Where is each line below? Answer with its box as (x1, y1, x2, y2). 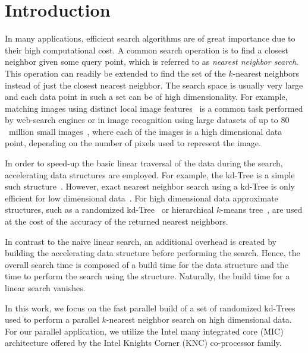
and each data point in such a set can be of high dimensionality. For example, (5, 90, 288, 103)
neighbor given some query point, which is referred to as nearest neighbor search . (5, 55, 298, 68)
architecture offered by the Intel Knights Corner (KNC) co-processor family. (5, 336, 282, 349)
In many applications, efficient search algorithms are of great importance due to (5, 32, 296, 45)
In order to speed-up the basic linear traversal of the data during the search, (5, 157, 283, 169)
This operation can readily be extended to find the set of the (5, 67, 226, 79)
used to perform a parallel (5, 313, 99, 326)
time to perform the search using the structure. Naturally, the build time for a (5, 270, 290, 282)
